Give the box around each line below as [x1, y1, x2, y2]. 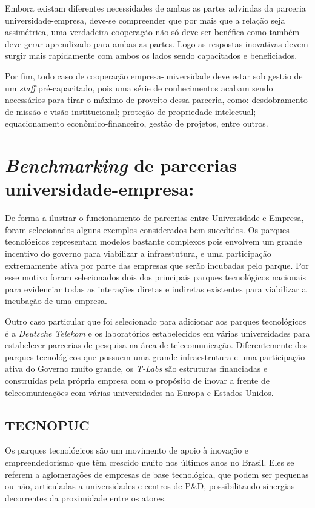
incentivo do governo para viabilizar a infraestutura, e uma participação [5, 247, 271, 260]
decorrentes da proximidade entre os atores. [5, 491, 167, 504]
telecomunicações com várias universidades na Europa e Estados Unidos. [5, 386, 274, 398]
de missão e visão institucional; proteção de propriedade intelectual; [5, 105, 256, 117]
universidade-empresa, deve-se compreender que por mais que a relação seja [5, 13, 285, 26]
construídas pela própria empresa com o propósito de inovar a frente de [5, 374, 270, 386]
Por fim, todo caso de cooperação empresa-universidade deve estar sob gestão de [5, 69, 303, 82]
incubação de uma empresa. [5, 294, 107, 307]
